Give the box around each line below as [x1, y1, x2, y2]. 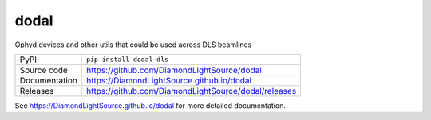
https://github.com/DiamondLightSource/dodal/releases [86, 85, 297, 96]
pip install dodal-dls [86, 56, 169, 64]
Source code [19, 64, 68, 75]
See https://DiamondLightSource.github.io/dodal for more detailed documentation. [14, 100, 287, 110]
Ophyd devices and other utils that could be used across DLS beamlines [14, 40, 252, 49]
